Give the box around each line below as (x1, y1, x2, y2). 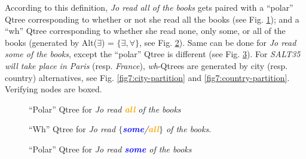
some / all (123, 123, 159, 135)
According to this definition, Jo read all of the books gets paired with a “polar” (5, 1, 293, 13)
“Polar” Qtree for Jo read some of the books (29, 142, 192, 155)
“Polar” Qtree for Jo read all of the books (29, 102, 181, 115)
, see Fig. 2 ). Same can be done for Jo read (139, 36, 296, 48)
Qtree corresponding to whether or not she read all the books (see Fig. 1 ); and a (5, 13, 299, 25)
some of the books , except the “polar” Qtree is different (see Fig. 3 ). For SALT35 (5, 48, 301, 60)
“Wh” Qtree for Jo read (29, 123, 116, 135)
